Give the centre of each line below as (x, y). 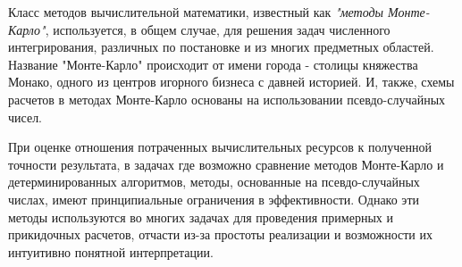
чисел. (25, 117)
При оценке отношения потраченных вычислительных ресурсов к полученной (220, 147)
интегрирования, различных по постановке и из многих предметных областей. (221, 47)
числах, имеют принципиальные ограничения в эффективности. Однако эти (214, 199)
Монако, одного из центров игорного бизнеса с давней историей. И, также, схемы (231, 82)
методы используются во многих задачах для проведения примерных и (201, 217)
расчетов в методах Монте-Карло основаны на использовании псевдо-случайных (227, 99)
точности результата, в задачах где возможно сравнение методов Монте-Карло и (226, 164)
